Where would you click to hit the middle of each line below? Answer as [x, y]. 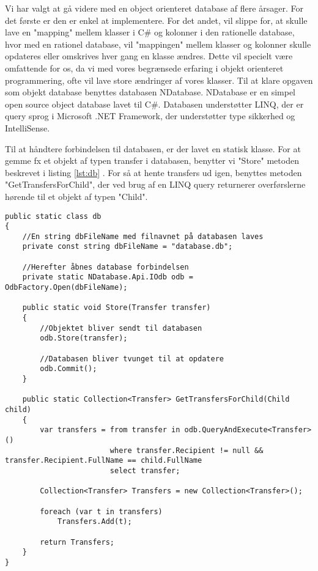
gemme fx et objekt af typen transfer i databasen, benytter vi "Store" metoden [152, 160]
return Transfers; [77, 542]
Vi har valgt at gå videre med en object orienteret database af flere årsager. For [154, 8]
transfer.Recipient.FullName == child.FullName [104, 461]
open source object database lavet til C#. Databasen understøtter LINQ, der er [154, 104]
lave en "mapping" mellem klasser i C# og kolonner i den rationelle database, [150, 32]
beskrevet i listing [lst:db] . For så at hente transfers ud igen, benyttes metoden [153, 172]
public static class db [53, 216]
